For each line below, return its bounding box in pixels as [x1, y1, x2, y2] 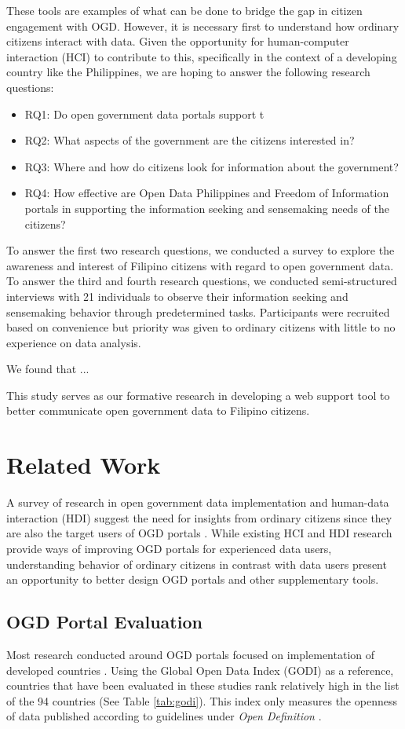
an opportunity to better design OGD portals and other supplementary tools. [6, 571, 379, 588]
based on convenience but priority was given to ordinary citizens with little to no [6, 319, 396, 335]
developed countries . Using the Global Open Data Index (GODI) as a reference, [6, 661, 394, 678]
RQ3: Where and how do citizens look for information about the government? [24, 158, 399, 174]
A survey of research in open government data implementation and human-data [6, 494, 389, 511]
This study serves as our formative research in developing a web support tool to [6, 386, 390, 403]
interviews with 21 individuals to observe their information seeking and [6, 288, 348, 304]
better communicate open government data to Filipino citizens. [6, 402, 310, 419]
